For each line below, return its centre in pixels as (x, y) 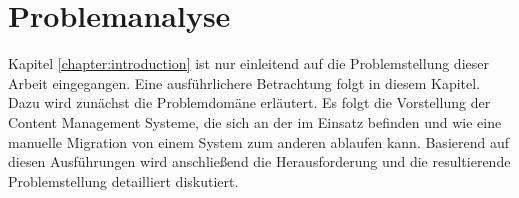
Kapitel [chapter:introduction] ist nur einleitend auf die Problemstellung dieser (248, 63)
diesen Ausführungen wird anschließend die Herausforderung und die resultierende (259, 161)
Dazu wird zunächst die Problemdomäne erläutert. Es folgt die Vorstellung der (249, 102)
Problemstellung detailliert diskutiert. (123, 180)
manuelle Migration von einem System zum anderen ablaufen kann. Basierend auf (258, 141)
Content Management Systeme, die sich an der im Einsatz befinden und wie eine (255, 121)
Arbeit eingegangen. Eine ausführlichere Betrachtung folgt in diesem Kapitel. (244, 82)
